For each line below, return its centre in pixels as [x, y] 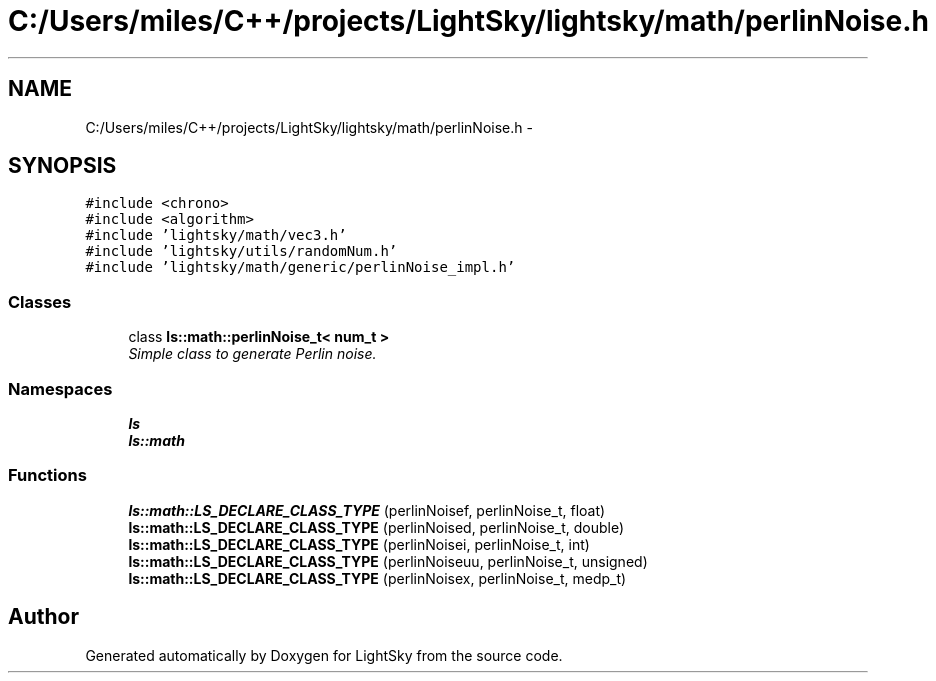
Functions [47, 475]
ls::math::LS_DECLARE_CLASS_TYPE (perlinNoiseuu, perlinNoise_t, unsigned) [388, 561]
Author [43, 617]
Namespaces [60, 388]
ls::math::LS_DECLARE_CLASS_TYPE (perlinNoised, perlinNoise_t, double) [376, 527]
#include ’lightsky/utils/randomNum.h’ [241, 251]
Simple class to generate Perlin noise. [252, 354]
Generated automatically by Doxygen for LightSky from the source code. [324, 655]
